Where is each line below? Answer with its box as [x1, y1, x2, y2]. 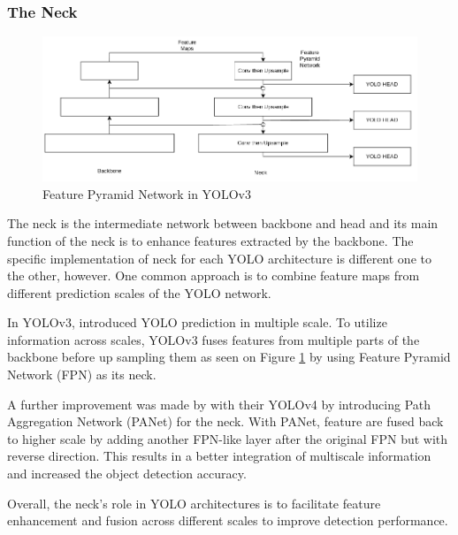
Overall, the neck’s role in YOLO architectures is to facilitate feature [7, 493, 381, 512]
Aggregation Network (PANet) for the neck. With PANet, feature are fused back [7, 412, 444, 431]
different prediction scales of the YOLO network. [7, 283, 271, 302]
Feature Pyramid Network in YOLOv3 [42, 184, 251, 203]
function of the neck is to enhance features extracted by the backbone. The [7, 231, 414, 249]
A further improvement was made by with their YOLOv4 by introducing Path [7, 394, 431, 413]
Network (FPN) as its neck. [7, 365, 156, 384]
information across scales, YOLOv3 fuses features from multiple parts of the [7, 330, 420, 348]
